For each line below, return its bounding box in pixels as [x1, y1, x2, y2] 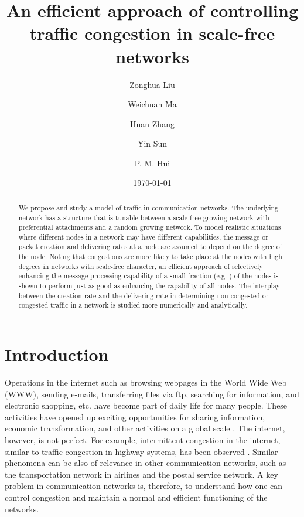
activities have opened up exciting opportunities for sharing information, [5, 410, 265, 423]
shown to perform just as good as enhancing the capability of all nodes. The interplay [18, 281, 280, 291]
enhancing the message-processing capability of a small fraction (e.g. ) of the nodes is [18, 271, 279, 281]
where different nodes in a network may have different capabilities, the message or [18, 232, 268, 242]
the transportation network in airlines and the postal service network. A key [5, 468, 278, 480]
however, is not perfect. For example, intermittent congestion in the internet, [5, 433, 281, 445]
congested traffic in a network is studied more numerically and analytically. [18, 300, 248, 310]
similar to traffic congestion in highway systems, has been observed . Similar [5, 445, 278, 457]
